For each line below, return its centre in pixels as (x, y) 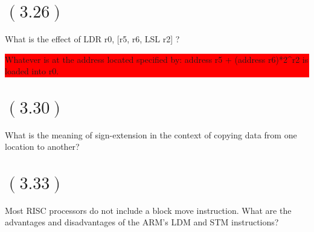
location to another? (42, 147)
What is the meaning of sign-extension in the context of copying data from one (151, 134)
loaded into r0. (32, 71)
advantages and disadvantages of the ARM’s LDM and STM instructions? (142, 222)
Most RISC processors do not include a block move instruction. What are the (148, 210)
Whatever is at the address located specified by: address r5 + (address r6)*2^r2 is (157, 59)
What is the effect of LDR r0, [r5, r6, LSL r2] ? (92, 38)
